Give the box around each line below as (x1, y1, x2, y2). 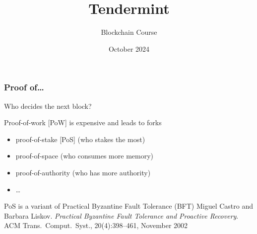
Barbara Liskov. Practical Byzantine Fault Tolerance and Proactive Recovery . (4, 210, 239, 221)
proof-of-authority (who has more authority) (15, 167, 151, 177)
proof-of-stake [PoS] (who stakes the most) (15, 134, 145, 144)
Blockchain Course (101, 27, 157, 37)
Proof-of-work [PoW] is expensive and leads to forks (4, 117, 162, 128)
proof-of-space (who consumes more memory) (15, 151, 153, 161)
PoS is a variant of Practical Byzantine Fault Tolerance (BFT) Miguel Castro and (4, 201, 253, 211)
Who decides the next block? (4, 100, 92, 111)
